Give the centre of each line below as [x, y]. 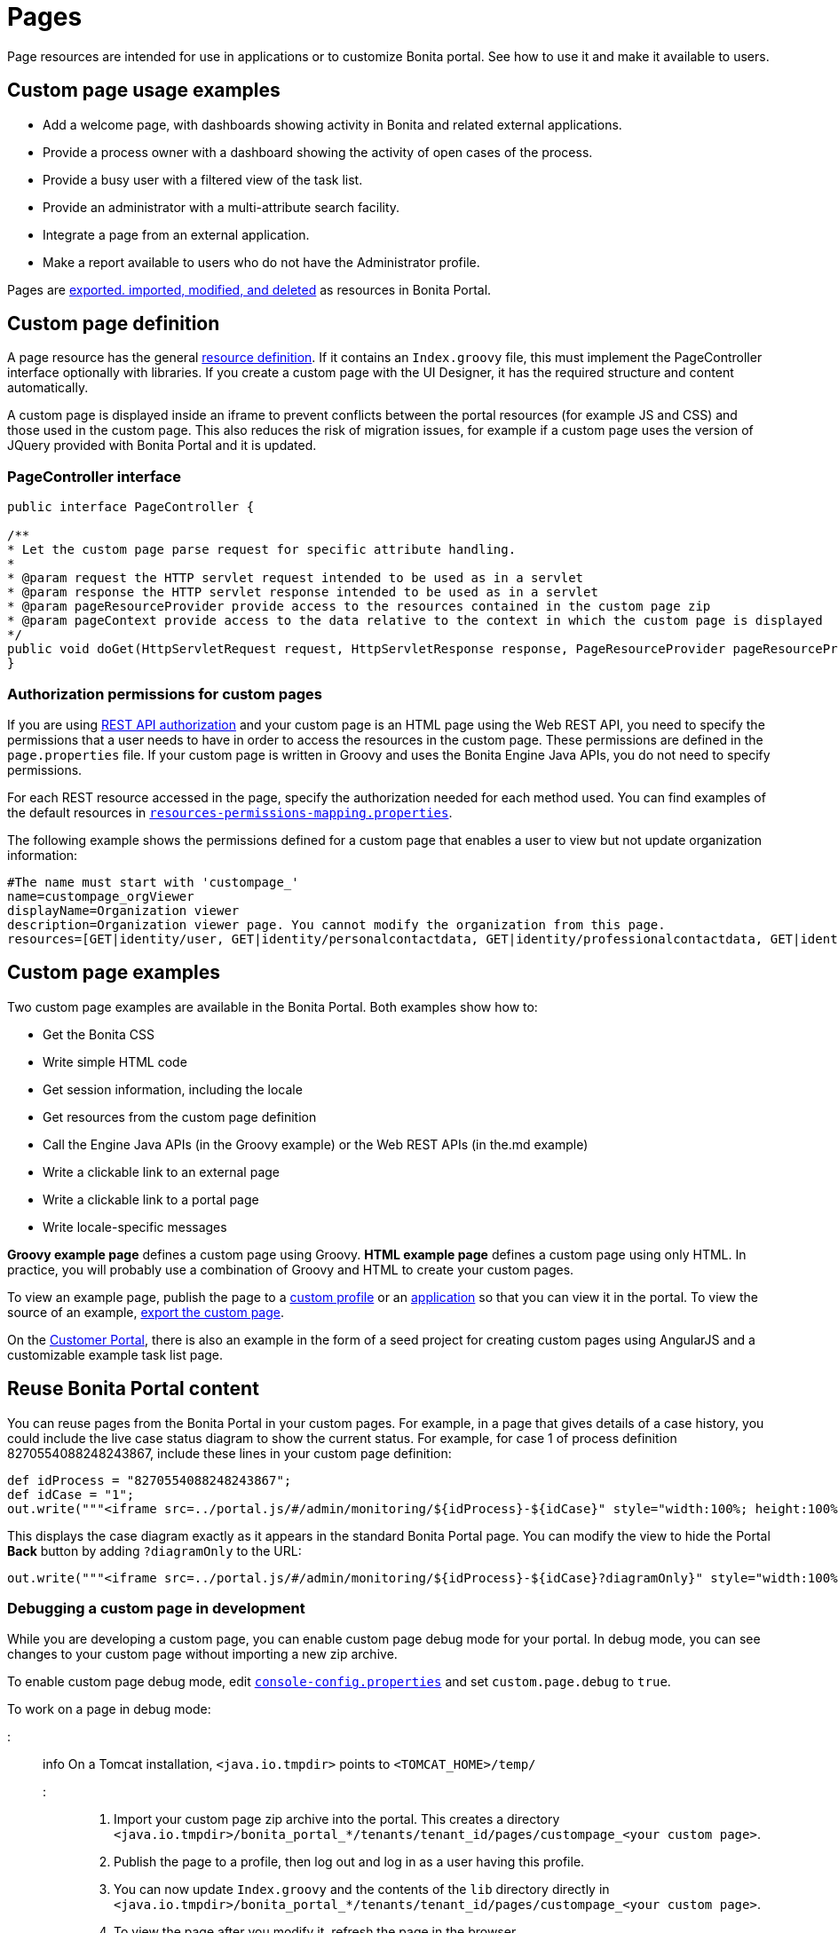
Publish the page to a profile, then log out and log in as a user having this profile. [349, 1862]
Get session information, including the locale [173, 1089]
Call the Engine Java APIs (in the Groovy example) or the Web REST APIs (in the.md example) [316, 1144]
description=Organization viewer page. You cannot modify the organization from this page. [336, 924]
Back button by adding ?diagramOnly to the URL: [154, 1550]
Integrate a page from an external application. [176, 234]
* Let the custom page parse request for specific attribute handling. [262, 550]
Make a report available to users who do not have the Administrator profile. [261, 262]
